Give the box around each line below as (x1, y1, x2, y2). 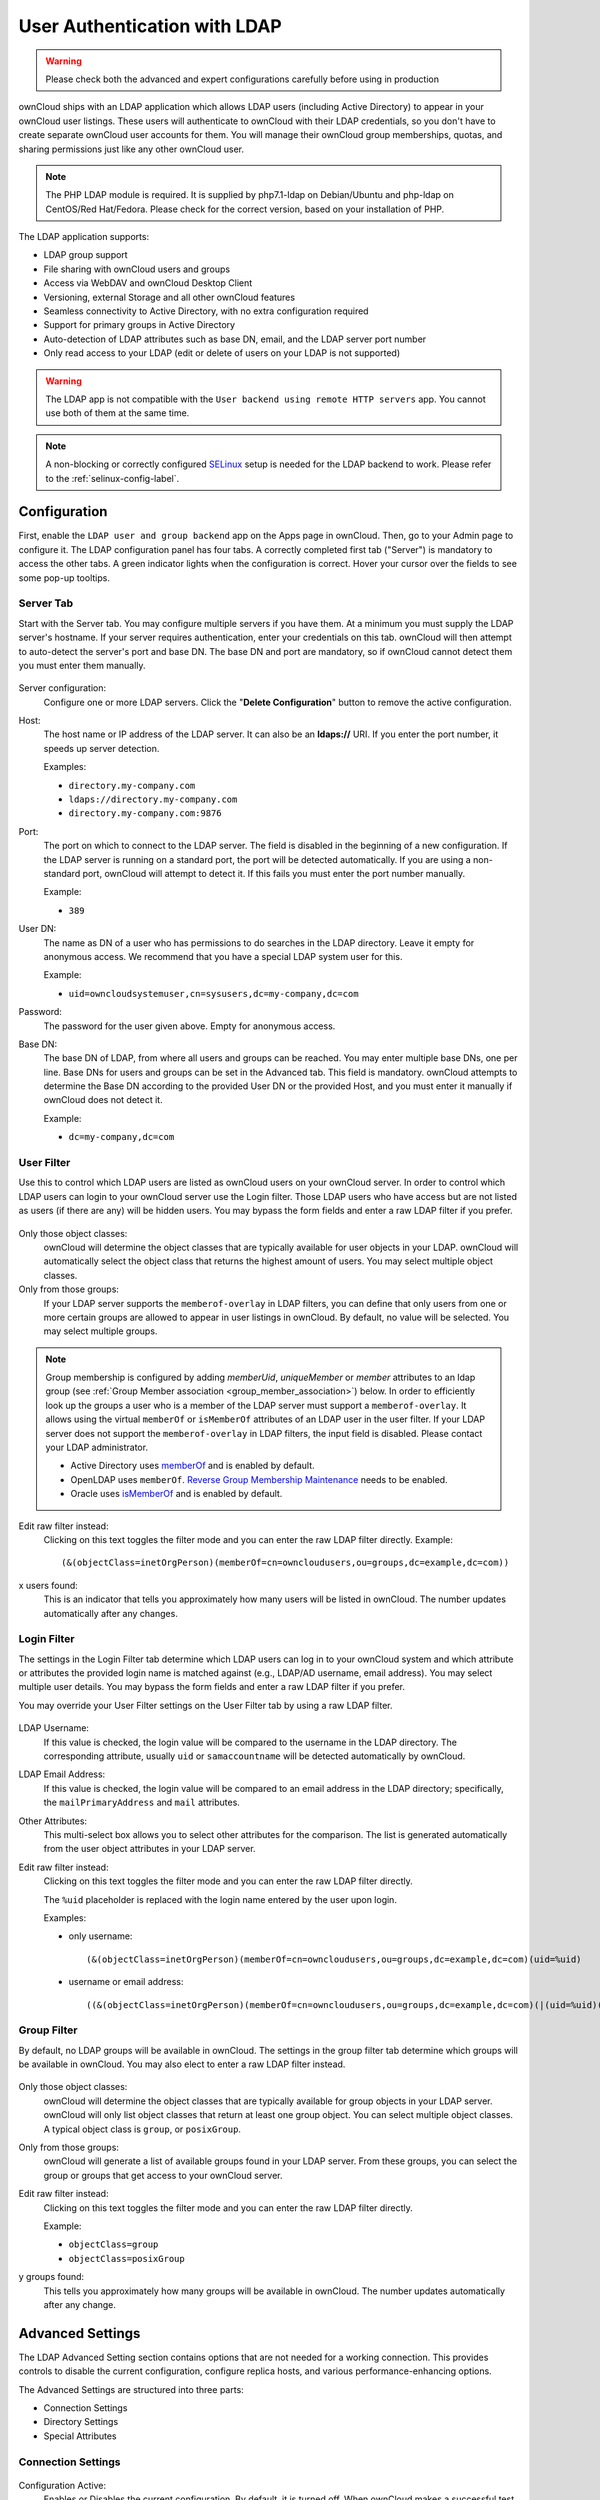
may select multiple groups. (43, 1325, 158, 1337)
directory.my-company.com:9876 (68, 808, 222, 819)
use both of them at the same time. (45, 407, 190, 419)
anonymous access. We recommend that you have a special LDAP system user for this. (43, 950, 403, 962)
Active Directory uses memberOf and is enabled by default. (70, 1460, 315, 1472)
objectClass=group (68, 2239, 159, 2250)
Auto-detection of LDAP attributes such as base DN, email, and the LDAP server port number (43, 333, 427, 345)
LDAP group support (43, 249, 129, 261)
